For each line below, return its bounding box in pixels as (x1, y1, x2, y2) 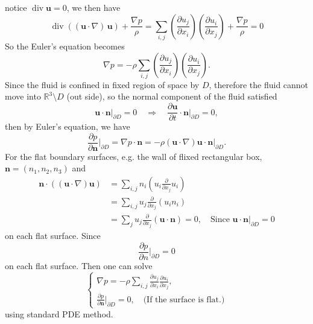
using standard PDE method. (5, 307, 113, 320)
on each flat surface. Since (5, 229, 101, 241)
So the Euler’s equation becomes (5, 39, 125, 52)
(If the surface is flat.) (143, 295, 225, 304)
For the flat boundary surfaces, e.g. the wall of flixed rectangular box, (5, 150, 262, 162)
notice (5, 1, 27, 13)
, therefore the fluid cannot (209, 78, 309, 91)
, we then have (66, 1, 121, 13)
